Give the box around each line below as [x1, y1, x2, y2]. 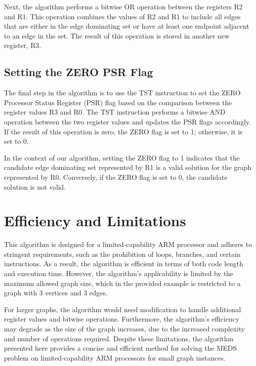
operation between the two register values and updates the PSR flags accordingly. [4, 116, 251, 126]
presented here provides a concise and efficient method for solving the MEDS [4, 343, 237, 353]
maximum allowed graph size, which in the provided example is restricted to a [4, 278, 241, 288]
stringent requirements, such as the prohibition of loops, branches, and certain [4, 248, 241, 259]
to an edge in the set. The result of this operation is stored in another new [4, 30, 230, 41]
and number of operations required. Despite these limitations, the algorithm [4, 333, 234, 343]
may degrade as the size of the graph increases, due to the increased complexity [4, 323, 245, 333]
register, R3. [4, 40, 42, 50]
